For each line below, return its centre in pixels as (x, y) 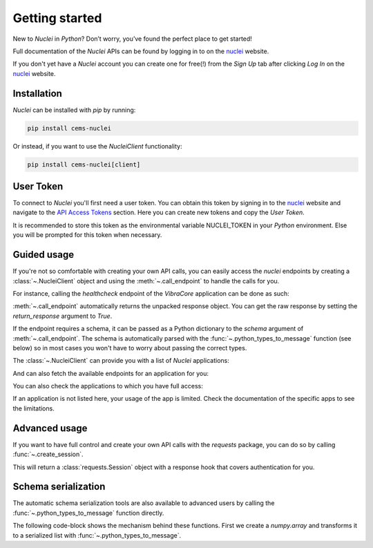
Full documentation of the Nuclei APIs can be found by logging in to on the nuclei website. (141, 51)
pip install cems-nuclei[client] (84, 164)
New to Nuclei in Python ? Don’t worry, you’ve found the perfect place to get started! (132, 39)
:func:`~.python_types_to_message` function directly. (88, 513)
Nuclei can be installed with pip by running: (74, 110)
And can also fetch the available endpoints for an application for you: (111, 373)
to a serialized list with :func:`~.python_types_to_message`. (97, 535)
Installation (37, 93)
